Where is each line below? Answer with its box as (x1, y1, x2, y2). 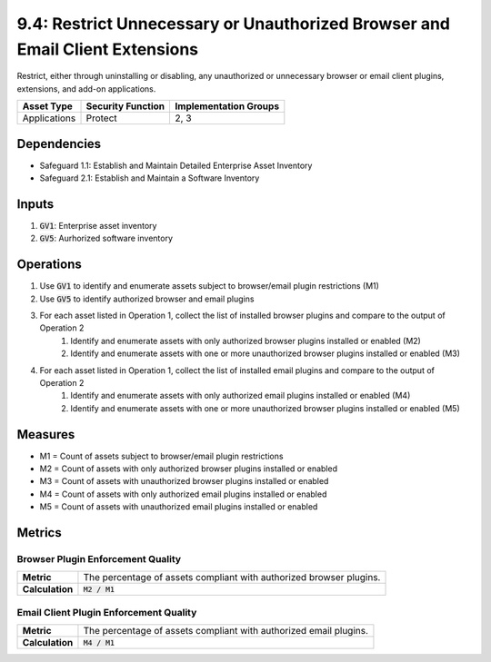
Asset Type (22, 100, 73, 113)
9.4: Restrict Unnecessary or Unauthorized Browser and (16, 14, 450, 34)
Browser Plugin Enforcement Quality (16, 553, 182, 565)
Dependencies (16, 136, 102, 152)
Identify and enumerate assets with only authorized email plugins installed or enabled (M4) (70, 390, 411, 401)
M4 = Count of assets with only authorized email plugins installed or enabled (39, 489, 327, 499)
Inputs (16, 196, 55, 212)
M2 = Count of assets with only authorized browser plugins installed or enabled (39, 463, 338, 474)
